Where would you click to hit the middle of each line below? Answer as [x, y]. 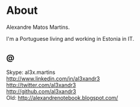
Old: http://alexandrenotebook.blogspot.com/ [62, 97]
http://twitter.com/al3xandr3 [41, 85]
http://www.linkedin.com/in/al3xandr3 [53, 78]
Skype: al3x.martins [31, 72]
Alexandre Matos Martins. [38, 27]
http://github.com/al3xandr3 [41, 91]
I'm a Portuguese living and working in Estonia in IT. [70, 38]
